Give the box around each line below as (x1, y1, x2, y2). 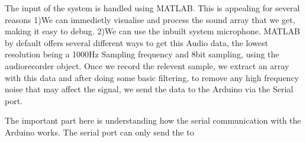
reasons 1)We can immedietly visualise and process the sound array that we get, (5, 13, 295, 25)
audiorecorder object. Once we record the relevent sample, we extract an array (5, 59, 289, 72)
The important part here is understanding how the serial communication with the (5, 114, 301, 127)
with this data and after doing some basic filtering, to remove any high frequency (5, 71, 299, 83)
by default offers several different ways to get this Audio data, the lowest (5, 36, 268, 49)
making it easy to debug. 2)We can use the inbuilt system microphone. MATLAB (5, 25, 300, 37)
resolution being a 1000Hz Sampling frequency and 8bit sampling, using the (5, 48, 279, 60)
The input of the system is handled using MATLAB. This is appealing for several (5, 2, 300, 14)
